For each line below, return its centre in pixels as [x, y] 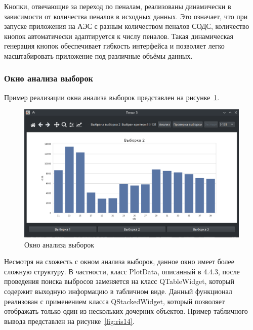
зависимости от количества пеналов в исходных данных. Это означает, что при [126, 16]
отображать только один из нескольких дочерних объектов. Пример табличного [126, 311]
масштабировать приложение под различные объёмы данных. [98, 55]
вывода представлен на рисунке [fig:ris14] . [69, 321]
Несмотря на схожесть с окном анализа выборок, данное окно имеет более [119, 261]
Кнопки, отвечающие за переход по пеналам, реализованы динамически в [118, 6]
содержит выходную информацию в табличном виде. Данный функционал [118, 291]
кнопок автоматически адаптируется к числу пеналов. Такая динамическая [119, 36]
